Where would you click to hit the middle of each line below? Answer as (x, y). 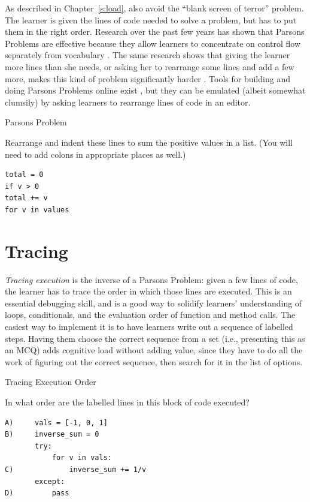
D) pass (37, 493)
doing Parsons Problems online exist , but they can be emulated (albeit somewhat (155, 90)
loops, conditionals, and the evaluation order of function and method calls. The (150, 315)
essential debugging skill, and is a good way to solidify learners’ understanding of (154, 303)
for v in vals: (82, 458)
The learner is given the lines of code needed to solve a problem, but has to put (151, 19)
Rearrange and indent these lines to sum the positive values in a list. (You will (149, 142)
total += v (26, 198)
